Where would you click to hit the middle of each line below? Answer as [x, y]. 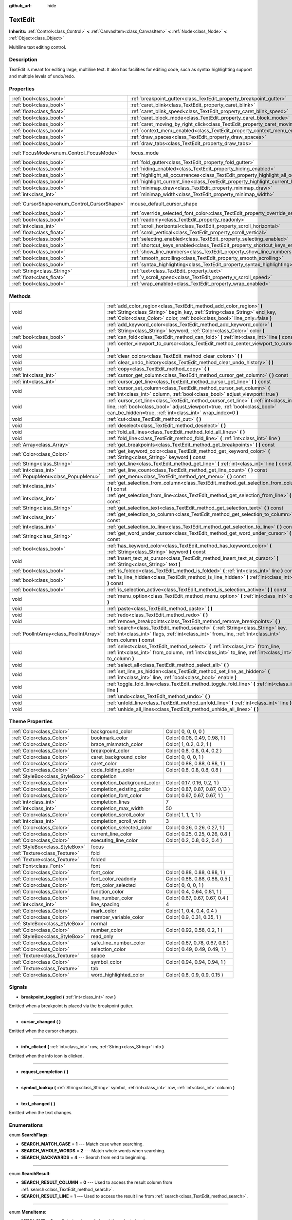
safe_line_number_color [118, 943]
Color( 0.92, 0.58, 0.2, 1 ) [194, 930]
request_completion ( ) [45, 1072]
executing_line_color [114, 840]
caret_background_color [119, 757]
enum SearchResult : [30, 1173]
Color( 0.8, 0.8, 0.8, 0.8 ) [194, 770]
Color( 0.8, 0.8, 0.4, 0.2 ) [194, 751]
